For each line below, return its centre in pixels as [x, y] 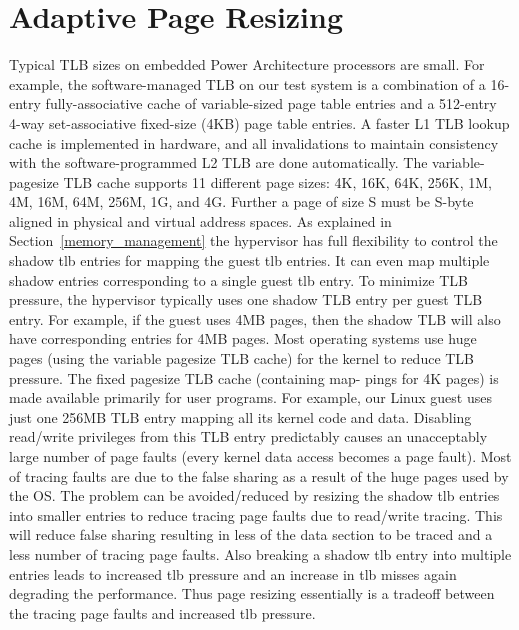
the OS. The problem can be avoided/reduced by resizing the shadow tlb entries [254, 495]
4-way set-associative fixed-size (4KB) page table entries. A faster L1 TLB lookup [259, 122]
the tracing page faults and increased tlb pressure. [162, 612]
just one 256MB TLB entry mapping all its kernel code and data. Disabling [240, 416]
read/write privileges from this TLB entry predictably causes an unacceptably [248, 436]
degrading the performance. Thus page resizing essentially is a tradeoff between [252, 593]
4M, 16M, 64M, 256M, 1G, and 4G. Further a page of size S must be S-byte [241, 201]
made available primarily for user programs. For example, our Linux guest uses [250, 397]
